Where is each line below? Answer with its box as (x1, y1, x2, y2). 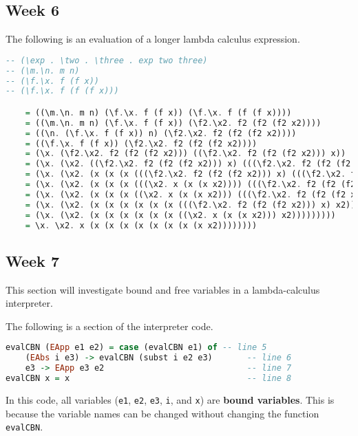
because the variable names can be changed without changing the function (6, 406, 319, 420)
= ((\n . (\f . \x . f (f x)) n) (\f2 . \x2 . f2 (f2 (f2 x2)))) (25, 128, 297, 138)
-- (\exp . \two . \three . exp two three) (6, 55, 208, 65)
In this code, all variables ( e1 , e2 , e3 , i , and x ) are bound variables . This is (6, 392, 335, 406)
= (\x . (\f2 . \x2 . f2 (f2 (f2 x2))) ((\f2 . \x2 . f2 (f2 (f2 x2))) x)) (25, 149, 346, 159)
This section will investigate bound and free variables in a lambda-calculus (6, 282, 320, 296)
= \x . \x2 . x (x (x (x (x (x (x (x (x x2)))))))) (25, 220, 257, 230)
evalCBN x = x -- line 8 (6, 373, 292, 384)
